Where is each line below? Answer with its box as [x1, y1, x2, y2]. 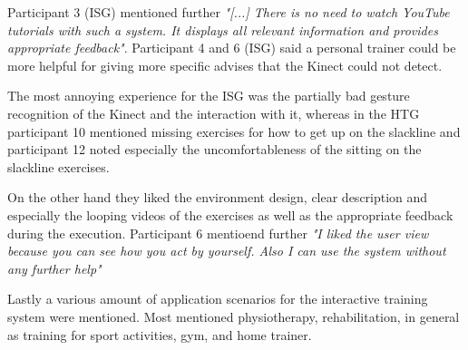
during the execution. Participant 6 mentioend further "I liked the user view [7, 223, 429, 242]
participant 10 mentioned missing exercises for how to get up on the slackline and [7, 122, 461, 141]
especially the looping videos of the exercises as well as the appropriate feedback [7, 205, 453, 224]
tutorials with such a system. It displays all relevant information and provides [7, 20, 438, 39]
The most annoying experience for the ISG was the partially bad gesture [7, 86, 410, 105]
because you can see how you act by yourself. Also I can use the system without [7, 241, 446, 260]
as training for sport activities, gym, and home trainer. [7, 325, 312, 344]
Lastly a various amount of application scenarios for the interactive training [7, 289, 428, 308]
